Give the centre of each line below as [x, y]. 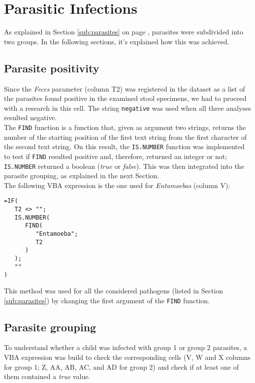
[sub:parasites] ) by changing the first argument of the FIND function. [107, 300]
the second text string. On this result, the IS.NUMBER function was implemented [124, 146]
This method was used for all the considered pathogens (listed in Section [114, 290]
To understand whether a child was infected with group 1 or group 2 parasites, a [126, 347]
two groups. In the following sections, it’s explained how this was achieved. [117, 41]
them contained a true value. [47, 376]
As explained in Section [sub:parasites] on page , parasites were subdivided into [124, 32]
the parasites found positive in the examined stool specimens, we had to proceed [125, 98]
